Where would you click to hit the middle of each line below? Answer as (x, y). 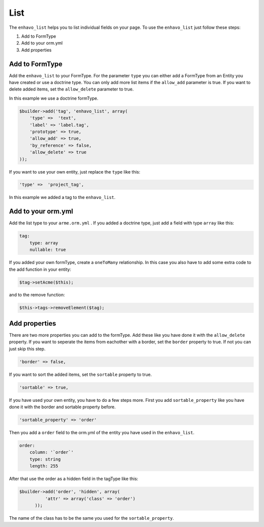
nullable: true (48, 250)
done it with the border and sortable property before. (62, 407)
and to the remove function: (37, 295)
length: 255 (44, 466)
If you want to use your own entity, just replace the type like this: (75, 172)
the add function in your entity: (40, 269)
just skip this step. (27, 349)
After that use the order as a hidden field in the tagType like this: (74, 479)
